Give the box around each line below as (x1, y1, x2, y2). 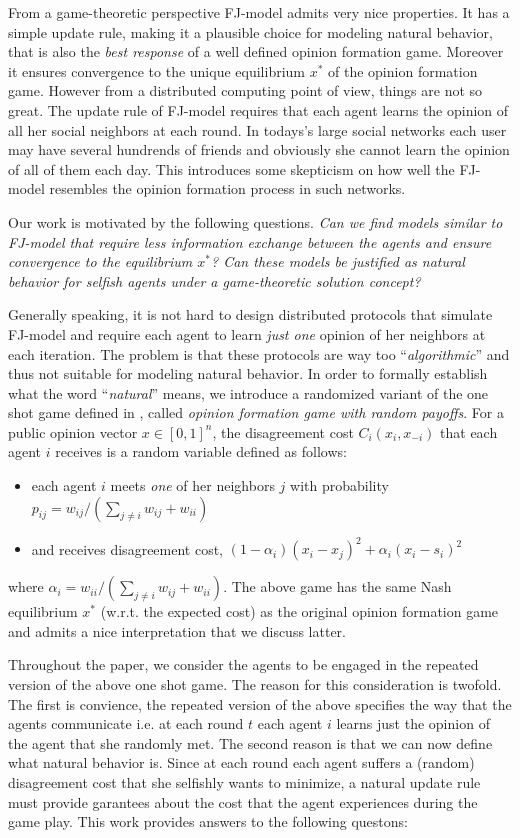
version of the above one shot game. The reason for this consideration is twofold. (8, 673, 502, 694)
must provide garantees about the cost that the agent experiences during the (8, 791, 478, 812)
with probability (290, 475, 389, 496)
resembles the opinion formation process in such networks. (49, 178, 406, 199)
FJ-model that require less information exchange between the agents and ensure (8, 231, 492, 252)
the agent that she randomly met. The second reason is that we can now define (8, 732, 493, 753)
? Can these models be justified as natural (211, 251, 465, 272)
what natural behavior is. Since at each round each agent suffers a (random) (8, 752, 475, 773)
